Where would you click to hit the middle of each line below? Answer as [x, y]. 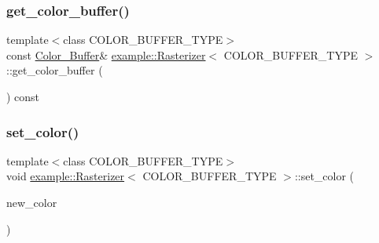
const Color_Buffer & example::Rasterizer [106, 54]
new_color [32, 202]
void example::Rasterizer [66, 176]
